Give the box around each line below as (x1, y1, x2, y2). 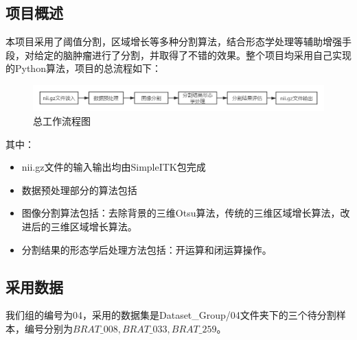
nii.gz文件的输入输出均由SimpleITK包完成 (21, 160, 206, 174)
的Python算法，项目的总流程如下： (5, 61, 161, 75)
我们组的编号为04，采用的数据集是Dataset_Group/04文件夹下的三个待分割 (5, 308, 336, 322)
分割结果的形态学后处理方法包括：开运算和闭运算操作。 (21, 242, 272, 256)
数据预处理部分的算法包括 (21, 182, 137, 197)
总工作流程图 (33, 114, 91, 128)
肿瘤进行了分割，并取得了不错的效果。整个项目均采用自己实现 (72, 47, 352, 62)
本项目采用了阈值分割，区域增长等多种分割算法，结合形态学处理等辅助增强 (5, 34, 342, 49)
